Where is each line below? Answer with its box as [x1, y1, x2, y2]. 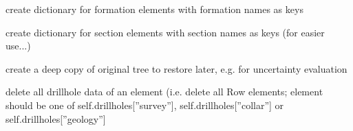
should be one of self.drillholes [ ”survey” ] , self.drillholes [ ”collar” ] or [6, 97, 284, 112]
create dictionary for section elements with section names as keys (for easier [6, 25, 325, 39]
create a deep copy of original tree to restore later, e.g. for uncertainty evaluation [6, 61, 347, 75]
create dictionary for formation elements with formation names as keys [6, 2, 303, 16]
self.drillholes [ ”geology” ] [6, 111, 106, 126]
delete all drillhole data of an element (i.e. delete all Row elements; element [6, 84, 323, 99]
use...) [6, 38, 31, 53]
